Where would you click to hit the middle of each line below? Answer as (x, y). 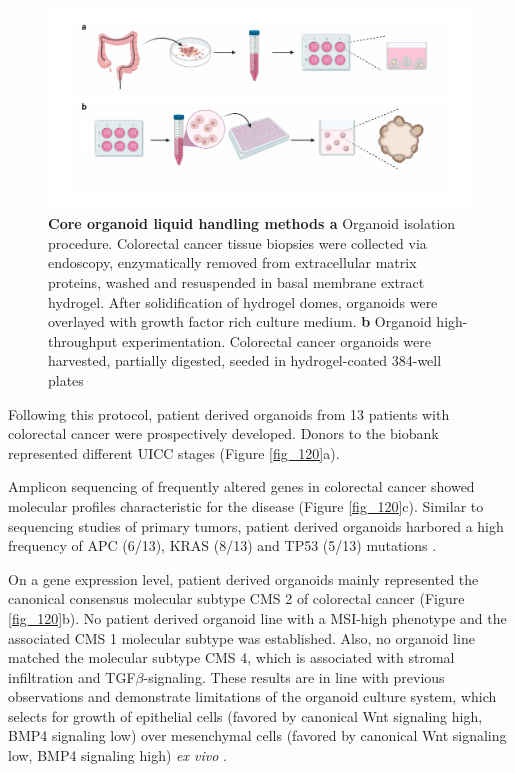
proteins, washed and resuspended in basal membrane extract (236, 282)
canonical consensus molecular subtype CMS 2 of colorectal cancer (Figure (236, 598)
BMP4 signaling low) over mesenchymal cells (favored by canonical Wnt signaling (257, 735)
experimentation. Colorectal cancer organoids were (276, 340)
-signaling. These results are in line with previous (294, 676)
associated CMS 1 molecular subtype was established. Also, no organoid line (241, 637)
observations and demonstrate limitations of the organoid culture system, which (252, 696)
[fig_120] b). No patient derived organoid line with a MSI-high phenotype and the (257, 617)
